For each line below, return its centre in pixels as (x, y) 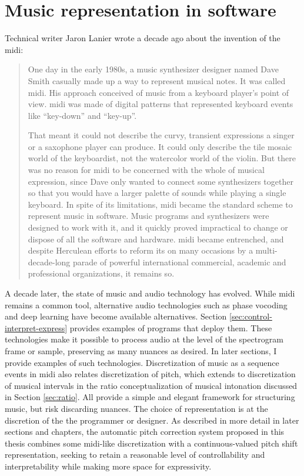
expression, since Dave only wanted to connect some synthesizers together (161, 181)
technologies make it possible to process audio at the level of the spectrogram (144, 339)
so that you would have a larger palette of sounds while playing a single (157, 193)
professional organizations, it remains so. (101, 273)
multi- (266, 250)
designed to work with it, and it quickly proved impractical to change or (158, 227)
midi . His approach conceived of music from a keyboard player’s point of (158, 92)
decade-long (49, 262)
